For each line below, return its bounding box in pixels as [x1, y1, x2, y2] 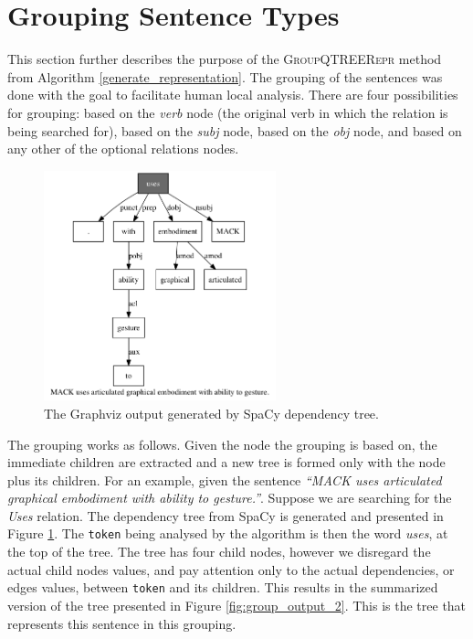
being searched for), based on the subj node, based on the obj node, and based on [7, 121, 462, 140]
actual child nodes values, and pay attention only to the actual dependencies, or [7, 559, 455, 579]
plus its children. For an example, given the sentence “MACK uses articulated [7, 470, 442, 489]
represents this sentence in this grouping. [7, 613, 236, 633]
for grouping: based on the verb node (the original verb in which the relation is [7, 102, 448, 122]
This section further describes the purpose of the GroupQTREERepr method [7, 49, 442, 69]
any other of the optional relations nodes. [7, 139, 239, 158]
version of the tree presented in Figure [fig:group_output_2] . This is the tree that [7, 595, 467, 614]
